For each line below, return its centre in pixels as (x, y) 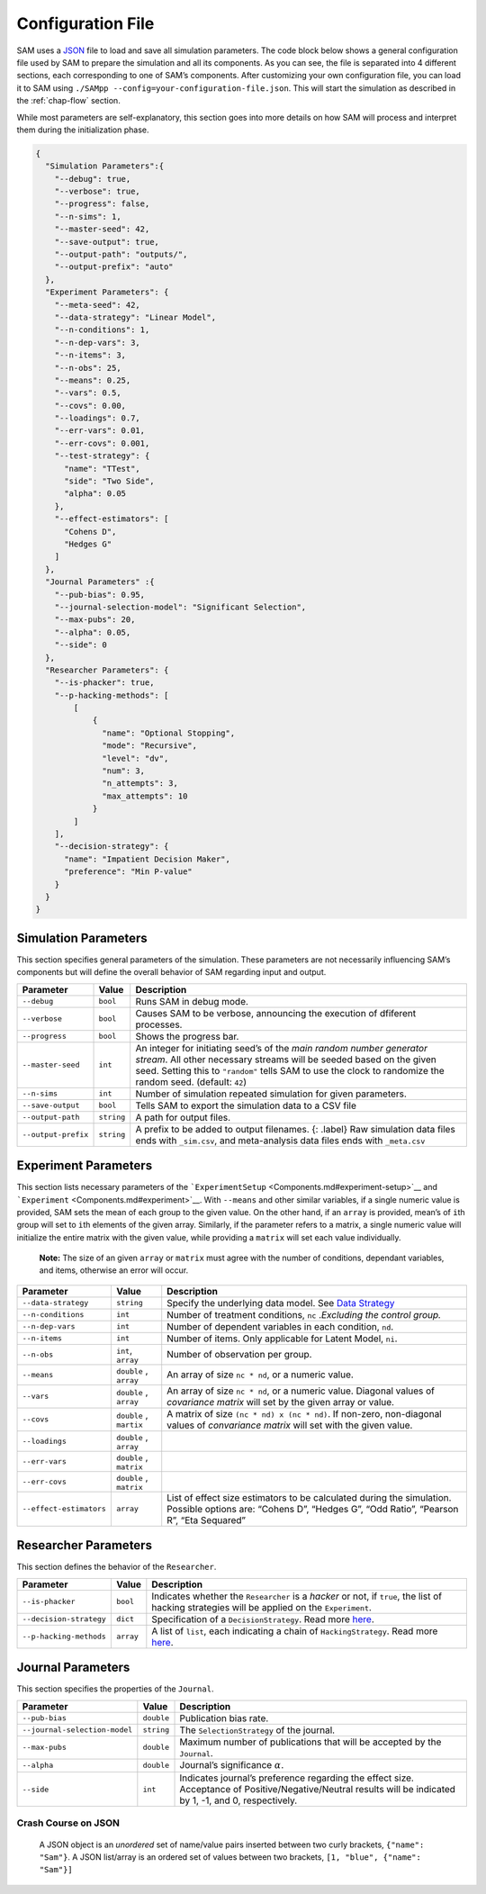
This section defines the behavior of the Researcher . (117, 1567)
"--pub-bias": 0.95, (100, 595)
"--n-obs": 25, (88, 368)
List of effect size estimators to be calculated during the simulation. (309, 1497)
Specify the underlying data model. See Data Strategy (281, 1303)
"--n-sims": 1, (88, 216)
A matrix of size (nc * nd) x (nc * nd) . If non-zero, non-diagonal (304, 1413)
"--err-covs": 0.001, (102, 443)
